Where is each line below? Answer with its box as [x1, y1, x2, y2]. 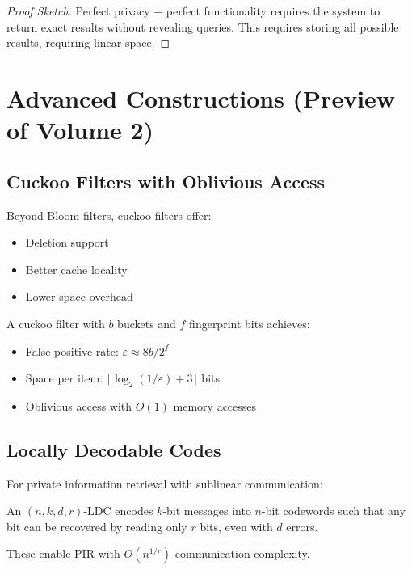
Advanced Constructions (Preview [6, 81, 396, 114]
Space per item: [25, 369, 103, 386]
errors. [286, 517, 318, 534]
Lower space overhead [25, 288, 133, 305]
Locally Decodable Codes [6, 437, 221, 462]
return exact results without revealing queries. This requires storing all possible [6, 18, 399, 35]
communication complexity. [174, 545, 310, 562]
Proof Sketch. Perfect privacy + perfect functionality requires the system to [6, 2, 380, 19]
